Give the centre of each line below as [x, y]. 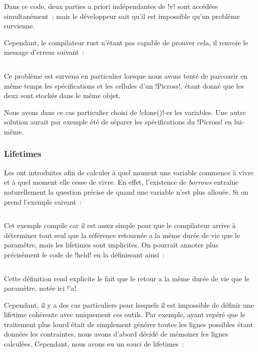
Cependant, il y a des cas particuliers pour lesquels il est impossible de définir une [129, 304]
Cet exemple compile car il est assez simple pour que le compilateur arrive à [120, 225]
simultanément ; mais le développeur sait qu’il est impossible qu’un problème [122, 16]
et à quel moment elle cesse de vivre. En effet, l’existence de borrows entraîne [121, 182]
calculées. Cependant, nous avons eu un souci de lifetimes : [94, 344]
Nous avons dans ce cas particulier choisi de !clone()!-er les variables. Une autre [125, 112]
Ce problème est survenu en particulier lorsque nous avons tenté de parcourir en [126, 75]
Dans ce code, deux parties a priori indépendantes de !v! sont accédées [111, 6]
